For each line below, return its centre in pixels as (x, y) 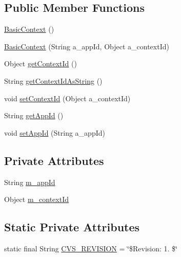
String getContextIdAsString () (53, 80)
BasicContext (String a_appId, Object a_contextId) (87, 46)
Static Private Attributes (72, 227)
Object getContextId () (41, 63)
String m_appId (30, 182)
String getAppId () (34, 115)
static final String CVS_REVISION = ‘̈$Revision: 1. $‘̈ (91, 248)
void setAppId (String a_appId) (55, 132)
